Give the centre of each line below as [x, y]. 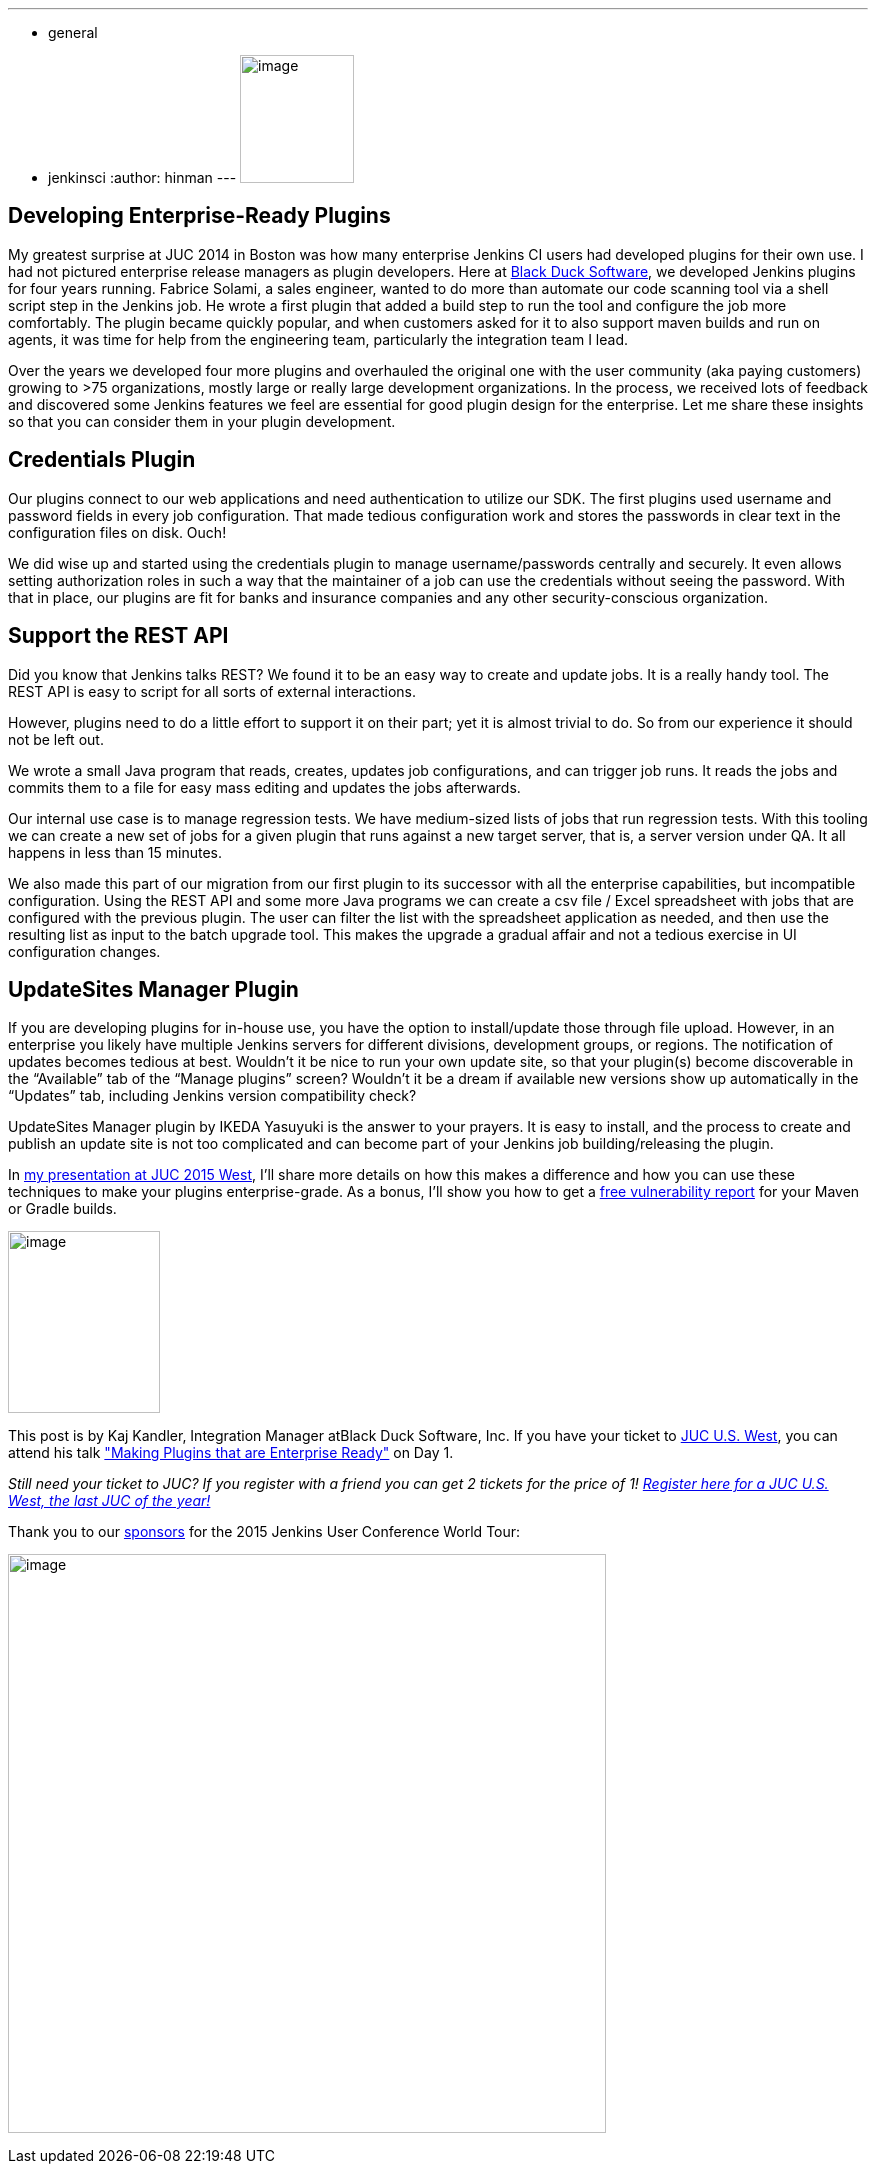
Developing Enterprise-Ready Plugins [199, 216]
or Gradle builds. [62, 1209]
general [73, 32]
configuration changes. [84, 951]
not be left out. [56, 739]
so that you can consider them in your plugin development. [202, 421]
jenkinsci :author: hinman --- [142, 177]
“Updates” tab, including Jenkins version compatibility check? [212, 1096]
